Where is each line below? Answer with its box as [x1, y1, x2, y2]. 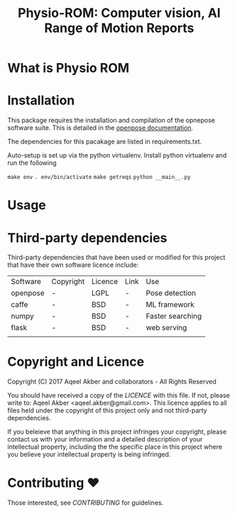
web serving [145, 323, 187, 333]
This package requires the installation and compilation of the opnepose [7, 116, 216, 125]
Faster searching [145, 311, 202, 321]
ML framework [145, 300, 195, 310]
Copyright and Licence [7, 354, 145, 370]
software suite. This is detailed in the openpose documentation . [7, 124, 194, 132]
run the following [7, 158, 57, 168]
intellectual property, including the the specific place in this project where [7, 442, 222, 452]
